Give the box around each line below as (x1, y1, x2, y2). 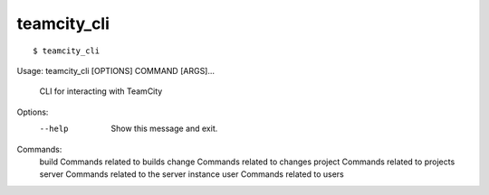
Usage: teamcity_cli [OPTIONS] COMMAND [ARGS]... (16, 65, 216, 76)
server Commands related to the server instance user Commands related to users (39, 169, 344, 180)
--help (39, 124, 69, 135)
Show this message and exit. (110, 123, 218, 135)
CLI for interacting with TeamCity (39, 86, 163, 97)
